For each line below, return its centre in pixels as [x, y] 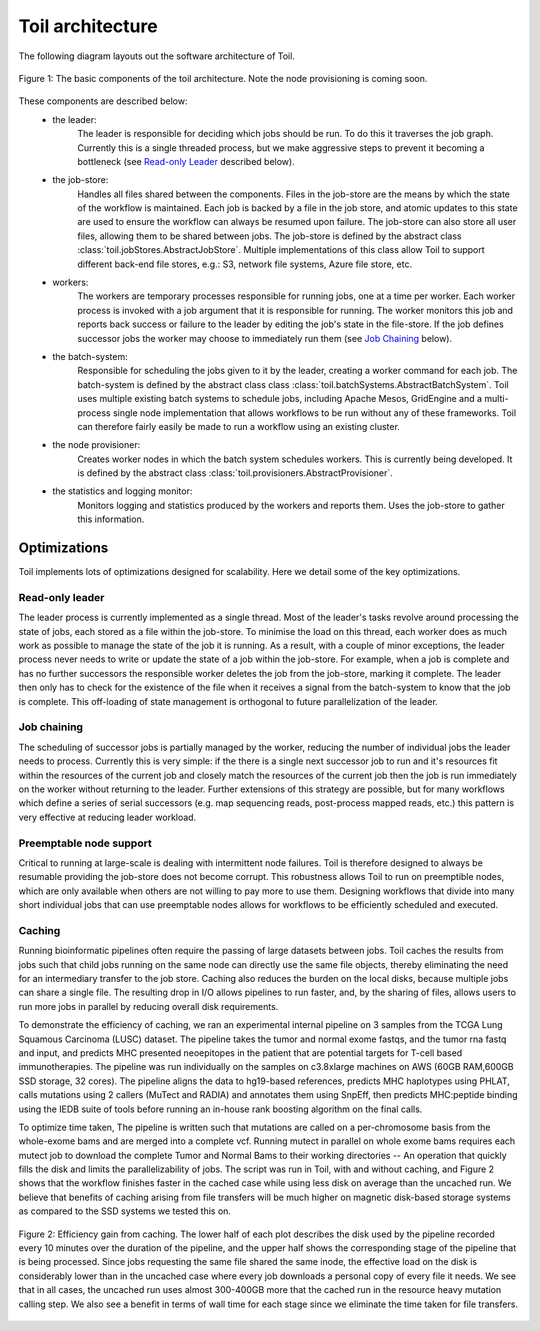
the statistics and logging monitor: [122, 491]
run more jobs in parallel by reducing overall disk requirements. [148, 1006]
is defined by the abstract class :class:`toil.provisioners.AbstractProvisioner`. [235, 473]
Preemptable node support [85, 843]
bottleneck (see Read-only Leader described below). [186, 161]
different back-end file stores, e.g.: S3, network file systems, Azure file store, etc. [245, 264]
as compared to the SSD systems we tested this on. [125, 1211]
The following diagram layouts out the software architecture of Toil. [156, 56]
